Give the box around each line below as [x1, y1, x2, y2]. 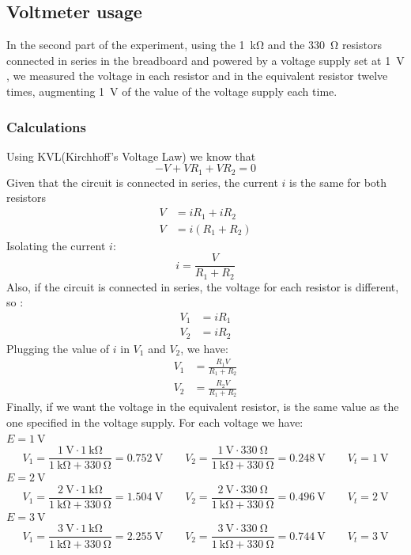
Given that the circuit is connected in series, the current [6, 173, 278, 190]
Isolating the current [6, 237, 106, 253]
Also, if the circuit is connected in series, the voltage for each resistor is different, [6, 278, 399, 295]
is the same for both [289, 173, 387, 190]
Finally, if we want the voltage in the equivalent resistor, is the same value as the [6, 398, 399, 415]
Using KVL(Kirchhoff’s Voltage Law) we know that [6, 147, 256, 164]
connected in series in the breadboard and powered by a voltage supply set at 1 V [6, 51, 405, 68]
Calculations [6, 116, 86, 136]
